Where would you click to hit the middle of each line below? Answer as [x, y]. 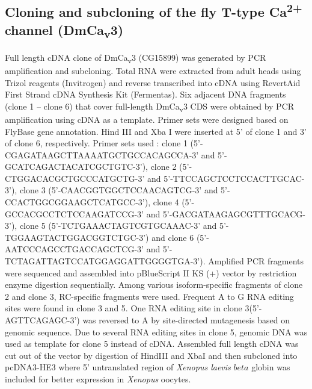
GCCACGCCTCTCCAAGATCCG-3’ [74, 213]
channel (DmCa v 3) [64, 30]
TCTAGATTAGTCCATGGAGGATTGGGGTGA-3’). [105, 261]
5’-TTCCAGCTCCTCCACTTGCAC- [234, 178]
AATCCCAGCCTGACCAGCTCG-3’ [74, 249]
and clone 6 [173, 237]
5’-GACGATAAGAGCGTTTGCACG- [234, 213]
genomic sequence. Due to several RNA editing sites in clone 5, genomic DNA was [156, 331]
